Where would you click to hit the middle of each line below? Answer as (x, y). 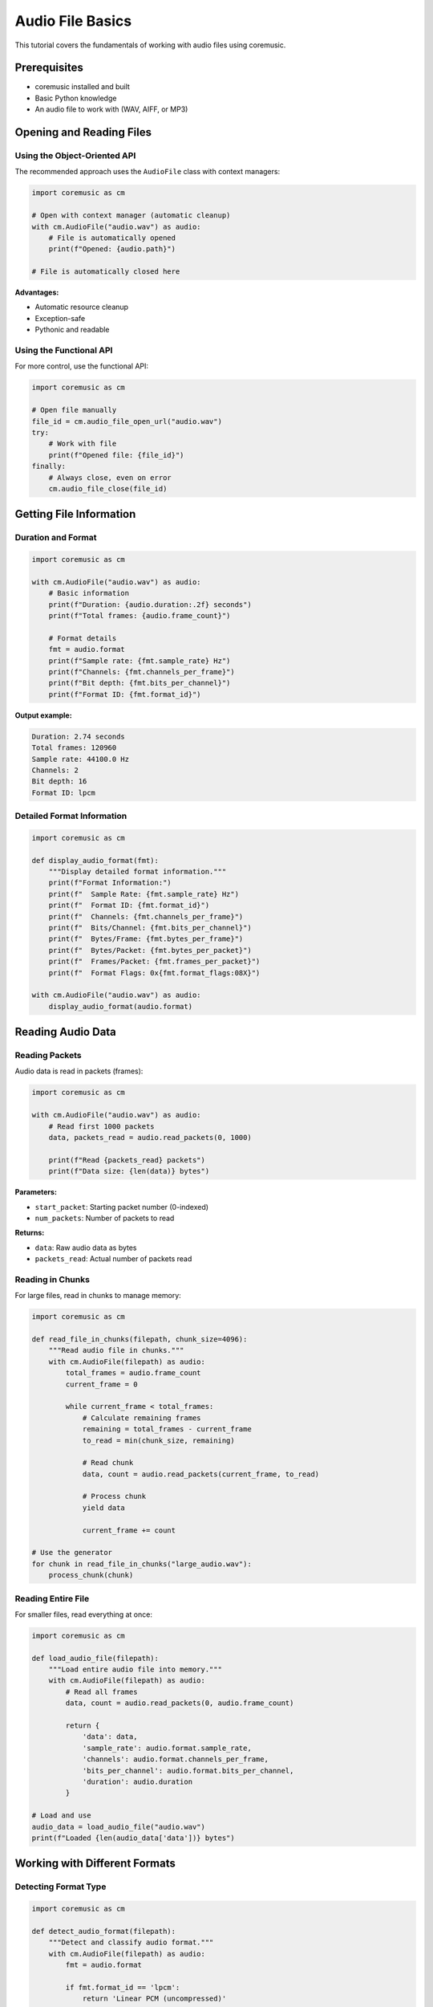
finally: (49, 466)
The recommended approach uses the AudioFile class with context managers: (148, 172)
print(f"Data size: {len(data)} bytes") (129, 1171)
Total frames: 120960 (74, 748)
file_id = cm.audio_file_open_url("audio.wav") (127, 421)
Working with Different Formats (95, 1864)
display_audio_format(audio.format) (120, 1006)
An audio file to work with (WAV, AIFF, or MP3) (111, 109)
